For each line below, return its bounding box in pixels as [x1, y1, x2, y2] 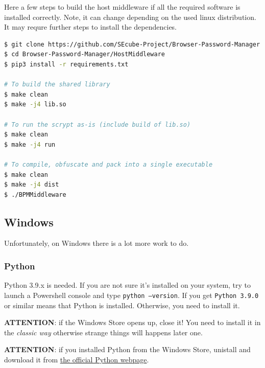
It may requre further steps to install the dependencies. [4, 21, 177, 32]
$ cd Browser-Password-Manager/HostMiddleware [4, 51, 165, 58]
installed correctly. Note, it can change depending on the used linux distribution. [4, 11, 256, 22]
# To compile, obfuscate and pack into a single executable [4, 160, 213, 168]
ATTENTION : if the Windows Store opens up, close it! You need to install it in [4, 317, 261, 328]
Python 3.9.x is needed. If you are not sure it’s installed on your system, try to [4, 280, 251, 290]
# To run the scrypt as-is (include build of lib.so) [4, 121, 191, 128]
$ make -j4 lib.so [4, 101, 66, 108]
